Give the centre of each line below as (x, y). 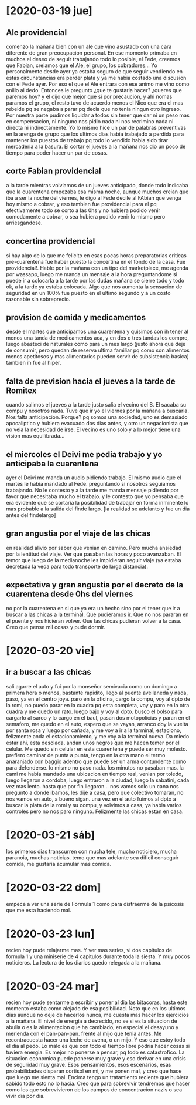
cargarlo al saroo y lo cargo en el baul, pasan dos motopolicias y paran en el (98, 717)
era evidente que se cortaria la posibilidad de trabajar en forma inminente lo (97, 503)
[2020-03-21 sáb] (51, 835)
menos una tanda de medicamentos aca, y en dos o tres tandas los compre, (97, 338)
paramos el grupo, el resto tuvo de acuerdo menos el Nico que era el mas (95, 103)
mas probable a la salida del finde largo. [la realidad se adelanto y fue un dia (98, 509)
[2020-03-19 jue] (49, 11)
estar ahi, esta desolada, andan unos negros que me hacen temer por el (93, 743)
